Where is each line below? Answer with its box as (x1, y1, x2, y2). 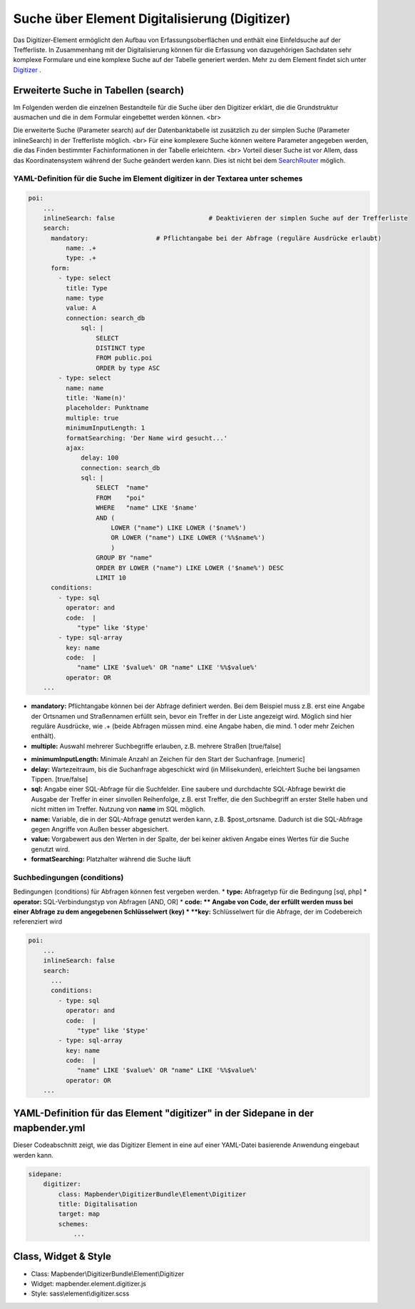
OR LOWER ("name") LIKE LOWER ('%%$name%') (111, 534, 265, 542)
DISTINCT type (96, 343, 145, 352)
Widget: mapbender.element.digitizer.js (31, 1279, 146, 1288)
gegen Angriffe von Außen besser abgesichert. (31, 824, 170, 833)
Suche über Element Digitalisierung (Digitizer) (13, 11, 291, 26)
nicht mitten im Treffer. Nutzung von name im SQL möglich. (31, 805, 206, 814)
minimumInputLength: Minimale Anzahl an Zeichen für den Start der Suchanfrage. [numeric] (31, 755, 306, 764)
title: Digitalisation (58, 1200, 138, 1208)
